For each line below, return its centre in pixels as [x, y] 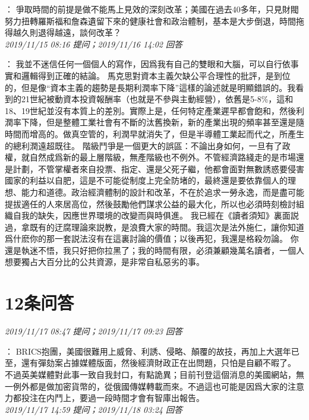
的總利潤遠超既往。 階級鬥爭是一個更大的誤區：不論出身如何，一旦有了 [144, 145]
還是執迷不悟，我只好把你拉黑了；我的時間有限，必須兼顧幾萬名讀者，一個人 [154, 250]
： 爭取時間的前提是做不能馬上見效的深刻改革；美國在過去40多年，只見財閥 [152, 9]
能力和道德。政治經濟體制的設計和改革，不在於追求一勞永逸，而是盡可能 [163, 192]
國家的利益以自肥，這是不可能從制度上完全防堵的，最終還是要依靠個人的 [146, 180]
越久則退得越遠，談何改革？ [67, 32]
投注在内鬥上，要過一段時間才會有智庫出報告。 [113, 398]
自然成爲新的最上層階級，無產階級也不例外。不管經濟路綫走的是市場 [163, 157]
